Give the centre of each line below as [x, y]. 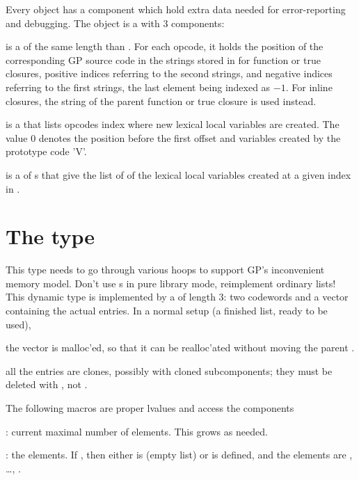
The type [50, 236]
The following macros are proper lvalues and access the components [150, 408]
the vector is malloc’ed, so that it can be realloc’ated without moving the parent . [180, 347]
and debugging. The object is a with [83, 23]
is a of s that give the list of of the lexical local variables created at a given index [178, 174]
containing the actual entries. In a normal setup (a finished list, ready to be [167, 311]
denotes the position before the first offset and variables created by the [190, 137]
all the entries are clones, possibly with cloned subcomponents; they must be [169, 370]
